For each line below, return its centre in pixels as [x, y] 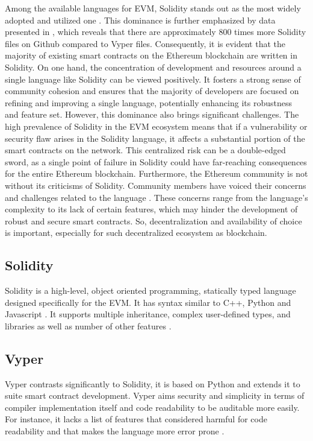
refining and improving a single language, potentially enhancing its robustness [148, 102]
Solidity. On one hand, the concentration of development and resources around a [153, 67]
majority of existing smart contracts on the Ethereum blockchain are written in [151, 55]
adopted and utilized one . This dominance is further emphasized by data [140, 20]
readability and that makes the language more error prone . [115, 431]
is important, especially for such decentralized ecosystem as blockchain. [136, 233]
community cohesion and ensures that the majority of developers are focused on [152, 91]
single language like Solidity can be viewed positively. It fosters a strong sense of [153, 79]
